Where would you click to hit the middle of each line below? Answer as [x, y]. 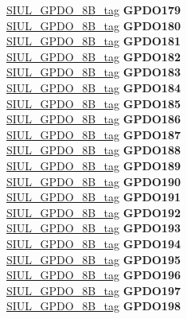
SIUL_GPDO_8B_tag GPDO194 [93, 243]
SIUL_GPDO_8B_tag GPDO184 [93, 87]
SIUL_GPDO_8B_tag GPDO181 [93, 41]
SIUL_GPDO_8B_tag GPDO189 [93, 165]
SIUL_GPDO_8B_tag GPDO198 [93, 306]
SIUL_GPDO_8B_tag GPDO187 [93, 134]
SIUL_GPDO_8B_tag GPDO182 [93, 56]
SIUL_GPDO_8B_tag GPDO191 [93, 197]
